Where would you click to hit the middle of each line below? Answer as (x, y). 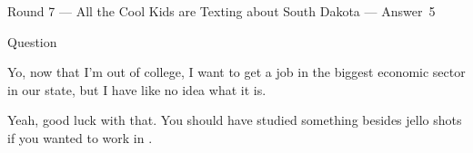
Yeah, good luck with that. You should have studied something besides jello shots (235, 120)
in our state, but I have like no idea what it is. (137, 89)
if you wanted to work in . (80, 137)
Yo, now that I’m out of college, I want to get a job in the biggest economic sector (236, 72)
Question (32, 41)
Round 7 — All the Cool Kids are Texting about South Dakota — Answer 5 (221, 11)
